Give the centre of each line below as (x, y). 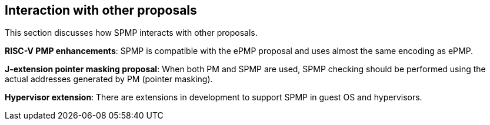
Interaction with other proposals (101, 10)
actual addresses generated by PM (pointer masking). (109, 79)
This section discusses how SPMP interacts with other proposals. (131, 33)
